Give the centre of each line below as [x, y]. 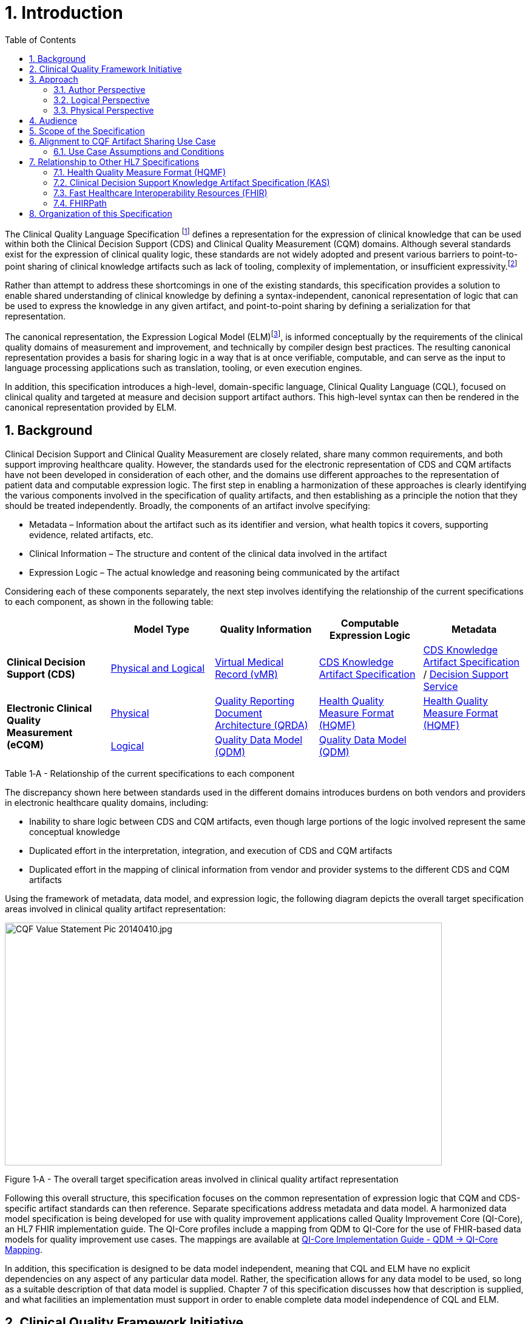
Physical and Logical [158, 668]
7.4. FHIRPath [80, 203]
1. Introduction [64, 13]
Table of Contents [41, 39]
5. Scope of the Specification [87, 131]
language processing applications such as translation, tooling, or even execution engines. [184, 367]
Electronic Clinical [49, 708]
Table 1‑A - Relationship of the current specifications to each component [150, 773]
